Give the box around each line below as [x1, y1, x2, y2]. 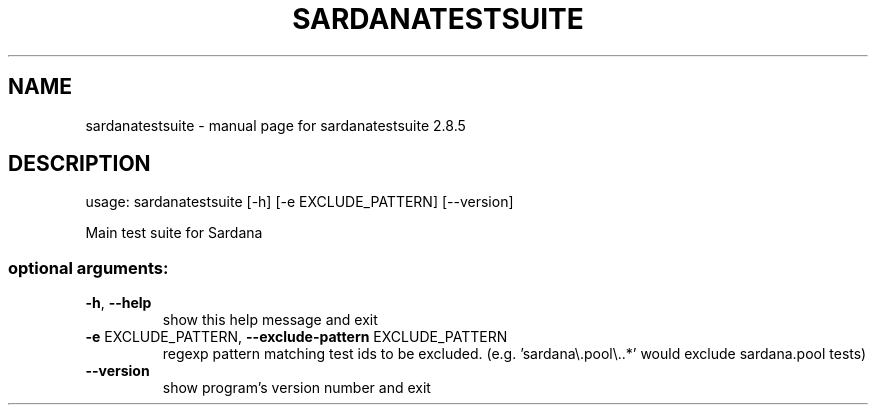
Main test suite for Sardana [85, 224, 263, 242]
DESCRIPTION [8, 151, 151, 177]
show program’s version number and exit [162, 379, 431, 397]
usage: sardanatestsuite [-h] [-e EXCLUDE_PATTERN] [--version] [85, 193, 514, 211]
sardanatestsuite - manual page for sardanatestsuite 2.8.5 [85, 116, 466, 134]
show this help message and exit [162, 311, 378, 329]
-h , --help [85, 294, 152, 312]
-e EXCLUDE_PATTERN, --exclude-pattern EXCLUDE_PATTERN [85, 328, 508, 346]
